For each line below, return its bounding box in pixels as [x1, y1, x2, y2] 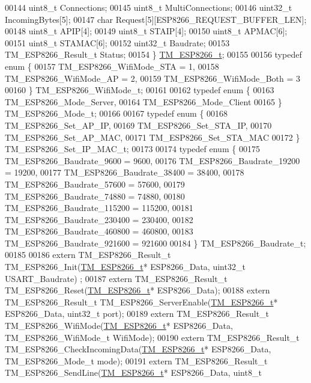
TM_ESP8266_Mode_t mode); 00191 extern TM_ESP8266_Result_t [5, 354, 268, 367]
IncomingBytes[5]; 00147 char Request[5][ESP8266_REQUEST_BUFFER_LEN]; [5, 13, 307, 25]
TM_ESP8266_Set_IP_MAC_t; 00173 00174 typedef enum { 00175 [5, 142, 260, 155]
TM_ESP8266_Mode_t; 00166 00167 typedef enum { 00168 [5, 107, 228, 120]
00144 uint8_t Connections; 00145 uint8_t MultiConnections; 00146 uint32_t [5, 1, 292, 13]
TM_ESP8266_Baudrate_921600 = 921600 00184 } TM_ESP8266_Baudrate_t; [5, 236, 306, 249]
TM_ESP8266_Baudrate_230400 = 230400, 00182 [5, 213, 193, 225]
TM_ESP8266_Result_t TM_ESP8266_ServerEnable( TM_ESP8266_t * [5, 295, 278, 308]
